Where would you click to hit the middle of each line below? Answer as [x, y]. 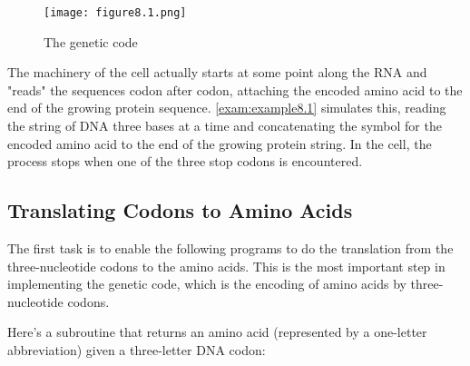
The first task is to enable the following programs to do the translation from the [230, 248]
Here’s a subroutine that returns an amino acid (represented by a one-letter [217, 332]
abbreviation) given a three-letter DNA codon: [137, 349]
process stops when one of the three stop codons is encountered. [185, 161]
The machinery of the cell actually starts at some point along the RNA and [217, 72]
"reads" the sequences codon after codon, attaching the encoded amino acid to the [235, 89]
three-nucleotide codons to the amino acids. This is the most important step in [226, 266]
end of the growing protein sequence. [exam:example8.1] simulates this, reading [227, 108]
